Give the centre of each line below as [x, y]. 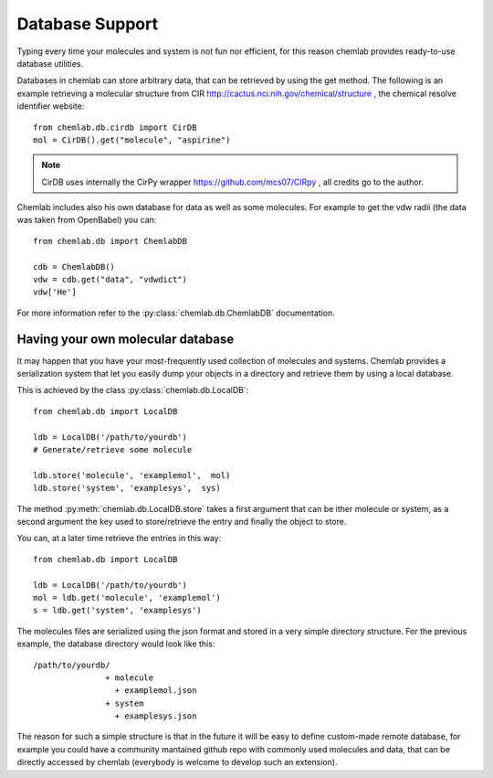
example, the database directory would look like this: [116, 644]
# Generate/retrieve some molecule [113, 450]
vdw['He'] [55, 292]
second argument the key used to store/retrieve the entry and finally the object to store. [182, 522]
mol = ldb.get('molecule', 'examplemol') [127, 597]
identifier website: [51, 106]
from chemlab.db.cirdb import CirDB [115, 127]
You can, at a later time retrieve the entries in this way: [119, 538]
